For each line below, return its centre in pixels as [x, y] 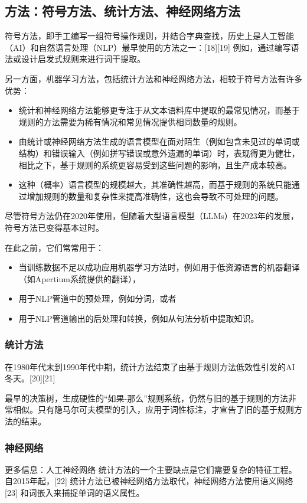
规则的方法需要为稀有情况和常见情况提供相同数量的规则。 [130, 121]
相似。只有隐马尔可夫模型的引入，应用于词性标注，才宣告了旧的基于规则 [153, 409]
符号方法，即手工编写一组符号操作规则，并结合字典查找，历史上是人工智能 [149, 36]
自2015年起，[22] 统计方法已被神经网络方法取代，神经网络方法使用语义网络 [149, 481]
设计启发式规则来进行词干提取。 [83, 59]
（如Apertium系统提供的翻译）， [79, 278]
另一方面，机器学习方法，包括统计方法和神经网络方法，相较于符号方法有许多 [153, 78]
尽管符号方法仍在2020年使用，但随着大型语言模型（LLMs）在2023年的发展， [152, 216]
